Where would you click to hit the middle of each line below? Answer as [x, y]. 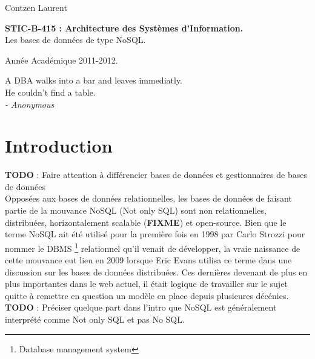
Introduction [59, 146]
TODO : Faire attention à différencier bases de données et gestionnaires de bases [156, 175]
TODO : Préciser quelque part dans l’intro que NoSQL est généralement [141, 307]
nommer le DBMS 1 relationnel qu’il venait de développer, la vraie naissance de [153, 247]
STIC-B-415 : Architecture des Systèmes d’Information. [124, 28]
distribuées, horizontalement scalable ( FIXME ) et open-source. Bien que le [146, 222]
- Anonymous [30, 104]
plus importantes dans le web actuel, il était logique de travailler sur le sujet [146, 284]
